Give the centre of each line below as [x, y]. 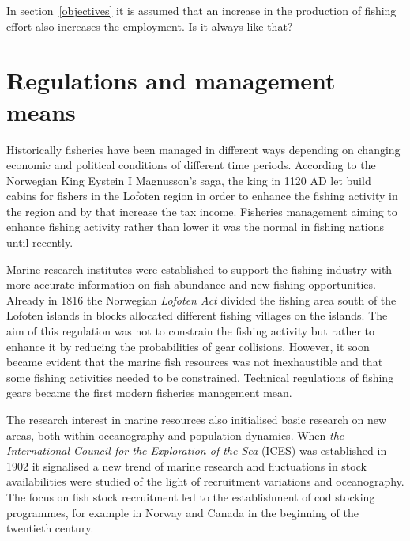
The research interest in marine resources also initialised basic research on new [197, 419]
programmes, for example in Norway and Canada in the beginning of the [182, 512]
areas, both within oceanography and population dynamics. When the [175, 435]
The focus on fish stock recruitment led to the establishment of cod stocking [191, 496]
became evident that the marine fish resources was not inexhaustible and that [195, 362]
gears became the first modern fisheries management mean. [149, 393]
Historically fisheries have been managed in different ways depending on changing [203, 149]
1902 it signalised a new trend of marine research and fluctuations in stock [186, 465]
